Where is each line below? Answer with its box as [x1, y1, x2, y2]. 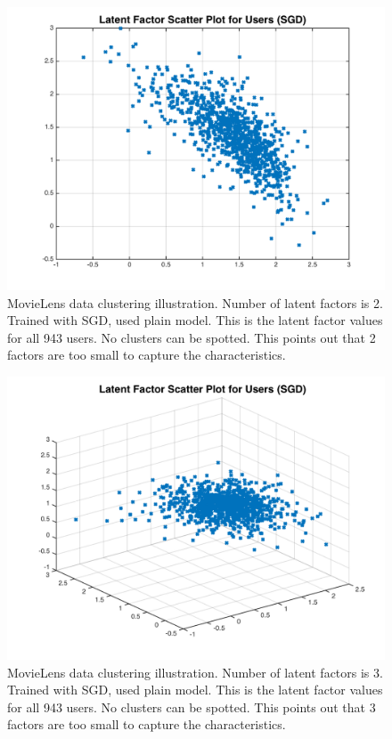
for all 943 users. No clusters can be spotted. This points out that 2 [7, 328, 376, 346]
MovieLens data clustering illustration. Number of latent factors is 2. [7, 293, 383, 312]
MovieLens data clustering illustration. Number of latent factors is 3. [7, 662, 383, 681]
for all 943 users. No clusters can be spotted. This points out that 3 [7, 697, 376, 716]
